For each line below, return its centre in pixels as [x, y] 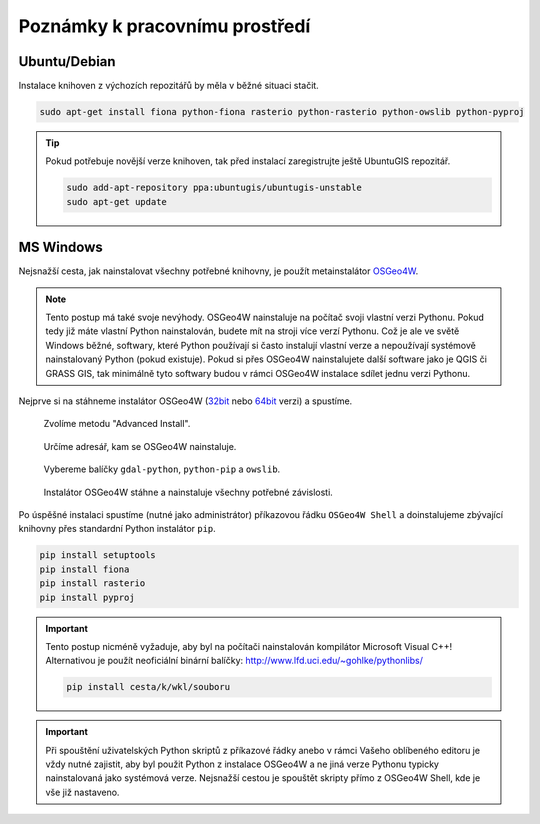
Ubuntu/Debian [67, 61]
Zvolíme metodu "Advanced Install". [117, 424]
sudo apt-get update [116, 201]
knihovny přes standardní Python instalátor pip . [117, 529]
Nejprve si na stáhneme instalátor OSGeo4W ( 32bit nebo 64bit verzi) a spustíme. [185, 401]
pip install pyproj [87, 597]
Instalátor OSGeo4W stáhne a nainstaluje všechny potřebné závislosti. [188, 492]
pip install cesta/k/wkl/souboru [148, 687]
